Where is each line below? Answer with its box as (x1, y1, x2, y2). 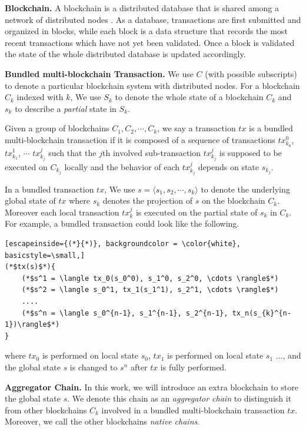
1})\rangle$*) (5, 320, 60, 329)
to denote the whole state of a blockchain (115, 91, 264, 103)
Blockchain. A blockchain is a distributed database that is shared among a (5, 2, 279, 14)
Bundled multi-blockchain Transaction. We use (5, 67, 194, 79)
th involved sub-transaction (102, 146, 201, 158)
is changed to (69, 360, 118, 373)
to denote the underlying (201, 183, 290, 195)
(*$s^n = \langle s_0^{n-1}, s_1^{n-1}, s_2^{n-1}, (21, 309, 228, 317)
